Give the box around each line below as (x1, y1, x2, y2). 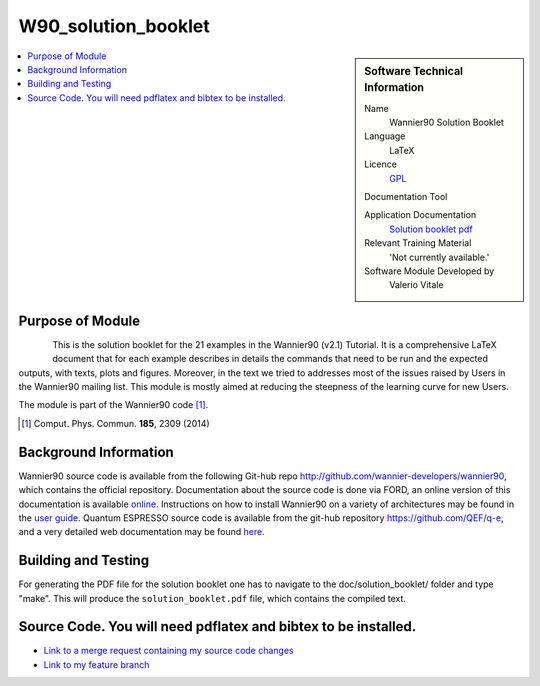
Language (364, 130, 406, 142)
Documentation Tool (364, 191, 448, 203)
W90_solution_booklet (18, 15, 210, 37)
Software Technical (364, 64, 464, 78)
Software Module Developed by (364, 265, 495, 277)
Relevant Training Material (364, 237, 472, 249)
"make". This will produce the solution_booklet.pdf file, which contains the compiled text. (18, 592, 407, 604)
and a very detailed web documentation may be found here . (18, 526, 265, 538)
